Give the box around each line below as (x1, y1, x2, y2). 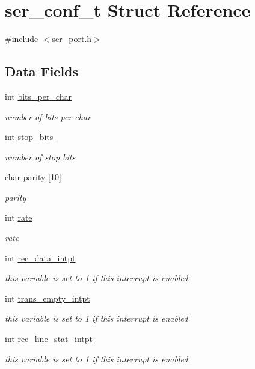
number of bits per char (5, 110, 91, 123)
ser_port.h (52, 32, 92, 45)
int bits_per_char (5, 90, 72, 102)
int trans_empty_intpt (5, 291, 90, 304)
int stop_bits (5, 130, 54, 143)
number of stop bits (5, 150, 76, 163)
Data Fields (5, 62, 79, 81)
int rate (5, 211, 32, 224)
